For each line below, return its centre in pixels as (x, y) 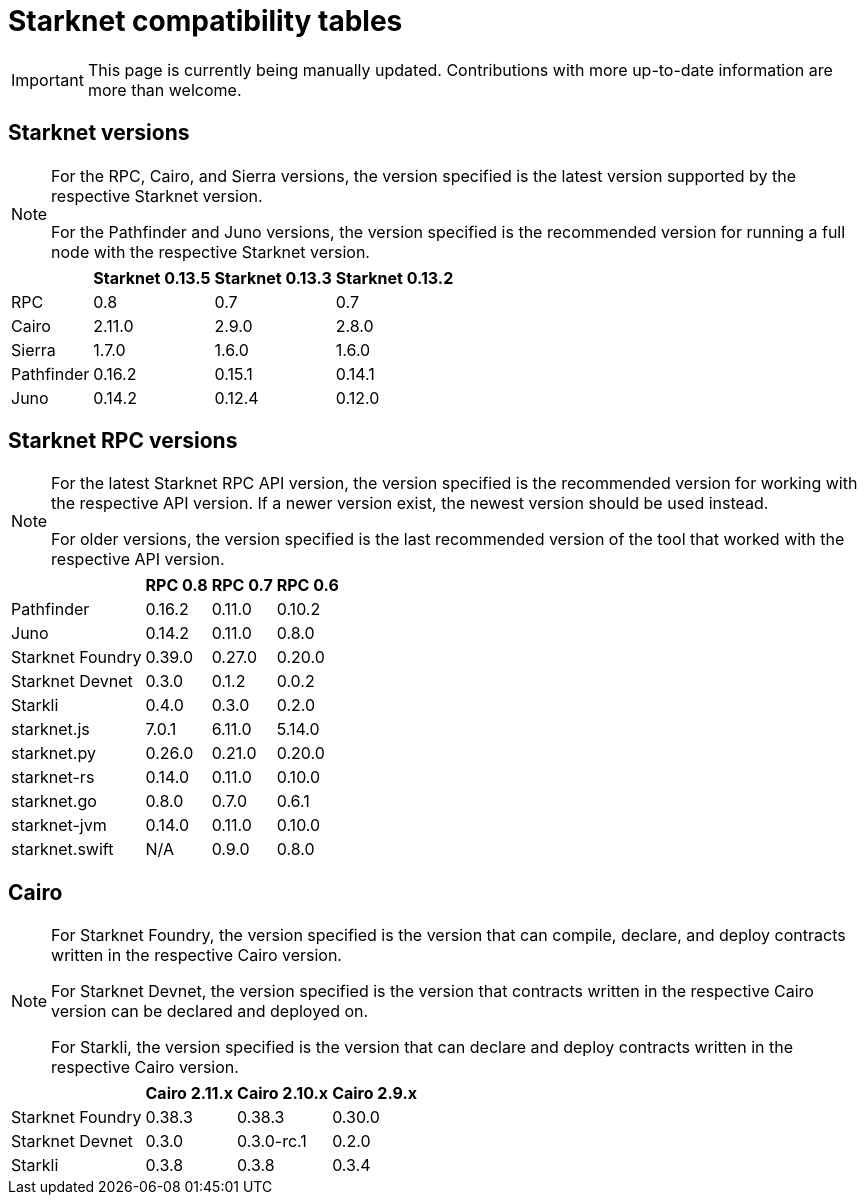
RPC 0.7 (242, 585)
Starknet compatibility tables (205, 21)
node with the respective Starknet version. (210, 251)
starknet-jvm (59, 825)
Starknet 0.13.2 (394, 277)
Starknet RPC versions (123, 441)
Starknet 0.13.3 (273, 277)
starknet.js (50, 729)
